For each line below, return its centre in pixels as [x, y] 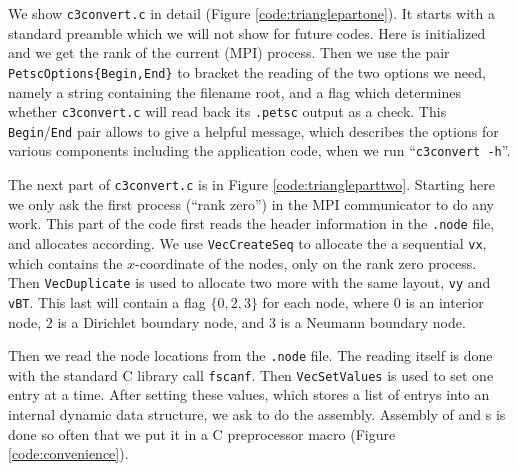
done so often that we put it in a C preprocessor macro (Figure [202, 433]
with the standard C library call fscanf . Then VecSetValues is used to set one [251, 374]
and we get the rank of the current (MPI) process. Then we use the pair [229, 52]
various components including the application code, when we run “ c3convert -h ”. [259, 150]
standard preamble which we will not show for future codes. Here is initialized [247, 32]
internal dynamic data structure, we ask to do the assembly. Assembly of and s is [257, 414]
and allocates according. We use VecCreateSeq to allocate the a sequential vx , [247, 242]
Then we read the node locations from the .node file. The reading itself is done [250, 355]
